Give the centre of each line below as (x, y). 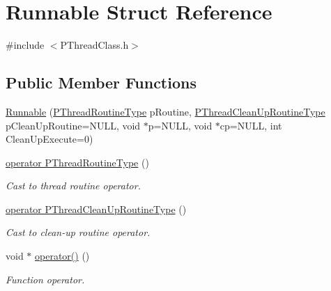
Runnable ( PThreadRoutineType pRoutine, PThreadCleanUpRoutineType (165, 111)
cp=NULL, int (251, 125)
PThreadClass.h (94, 45)
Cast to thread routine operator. (73, 186)
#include (25, 45)
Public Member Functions (101, 82)
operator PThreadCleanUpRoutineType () (96, 209)
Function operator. (45, 279)
